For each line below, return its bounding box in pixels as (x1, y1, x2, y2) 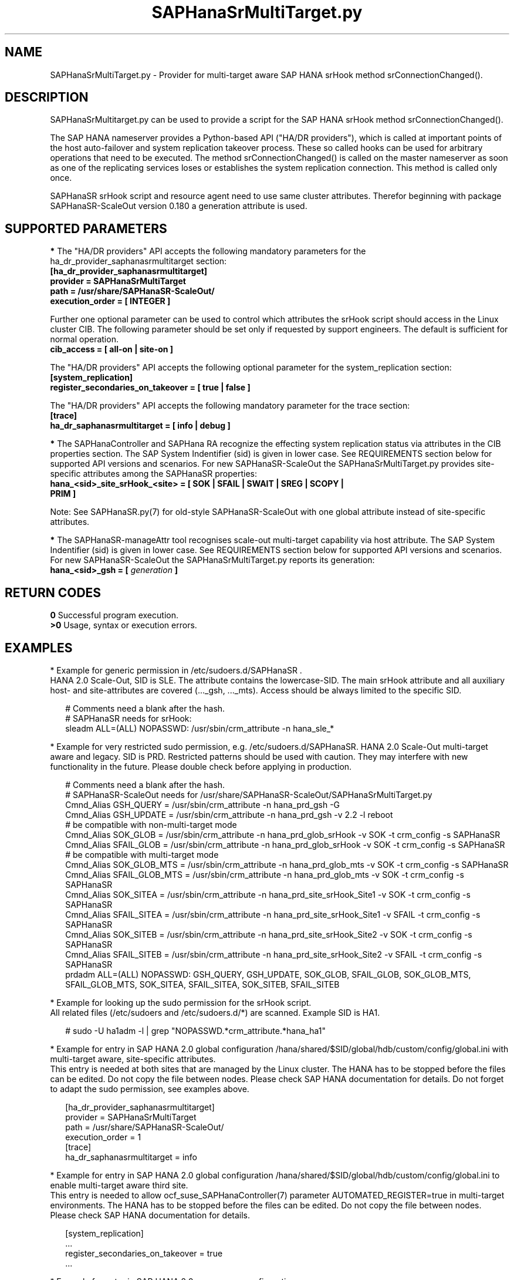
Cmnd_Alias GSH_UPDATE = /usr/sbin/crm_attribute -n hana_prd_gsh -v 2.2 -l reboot (65, 809, 393, 820)
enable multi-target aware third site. (50, 1180, 188, 1190)
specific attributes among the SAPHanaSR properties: (50, 469, 257, 479)
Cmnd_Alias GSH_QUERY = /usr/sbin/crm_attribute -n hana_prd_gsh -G (65, 799, 340, 810)
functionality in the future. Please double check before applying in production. (50, 761, 352, 772)
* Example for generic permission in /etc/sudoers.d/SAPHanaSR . (50, 665, 302, 675)
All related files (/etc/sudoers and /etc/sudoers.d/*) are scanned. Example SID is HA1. (50, 1007, 380, 1018)
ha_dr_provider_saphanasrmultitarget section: (50, 256, 227, 267)
